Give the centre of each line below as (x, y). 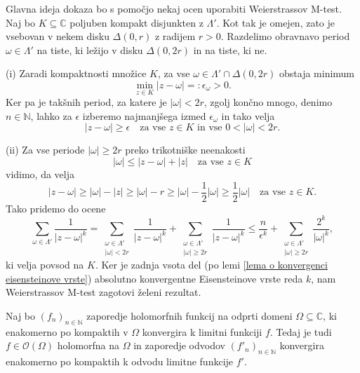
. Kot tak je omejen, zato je (276, 22)
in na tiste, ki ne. (230, 49)
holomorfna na (88, 345)
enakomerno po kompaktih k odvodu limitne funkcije (120, 361)
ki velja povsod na (45, 264)
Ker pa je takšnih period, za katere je (86, 102)
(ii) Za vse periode (45, 150)
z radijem (175, 36)
